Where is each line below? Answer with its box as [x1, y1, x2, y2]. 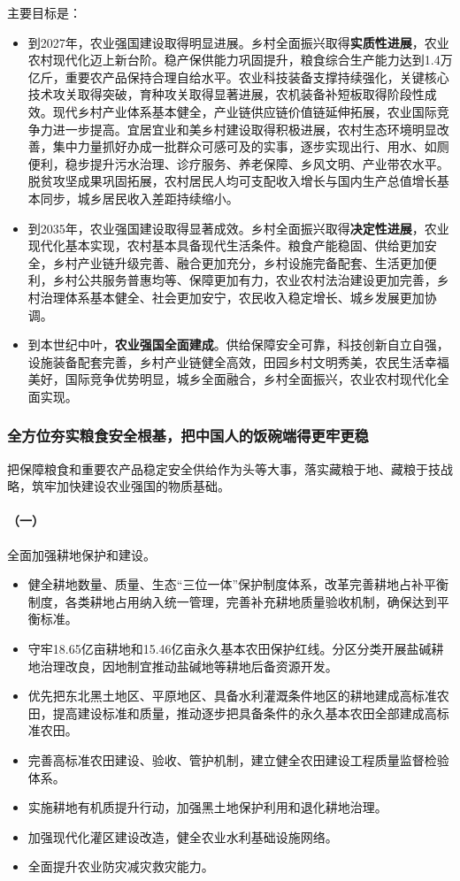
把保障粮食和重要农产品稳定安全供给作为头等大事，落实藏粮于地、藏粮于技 [7, 459, 441, 478]
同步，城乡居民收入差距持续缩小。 [40, 188, 239, 207]
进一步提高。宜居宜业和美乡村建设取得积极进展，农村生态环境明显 [52, 119, 437, 138]
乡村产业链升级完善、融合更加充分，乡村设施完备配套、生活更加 [52, 253, 425, 272]
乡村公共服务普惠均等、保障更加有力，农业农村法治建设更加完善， [52, 271, 437, 289]
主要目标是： [7, 4, 81, 21]
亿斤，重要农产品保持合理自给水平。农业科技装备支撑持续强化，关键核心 [27, 67, 449, 86]
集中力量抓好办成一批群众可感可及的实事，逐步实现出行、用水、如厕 [52, 137, 449, 156]
